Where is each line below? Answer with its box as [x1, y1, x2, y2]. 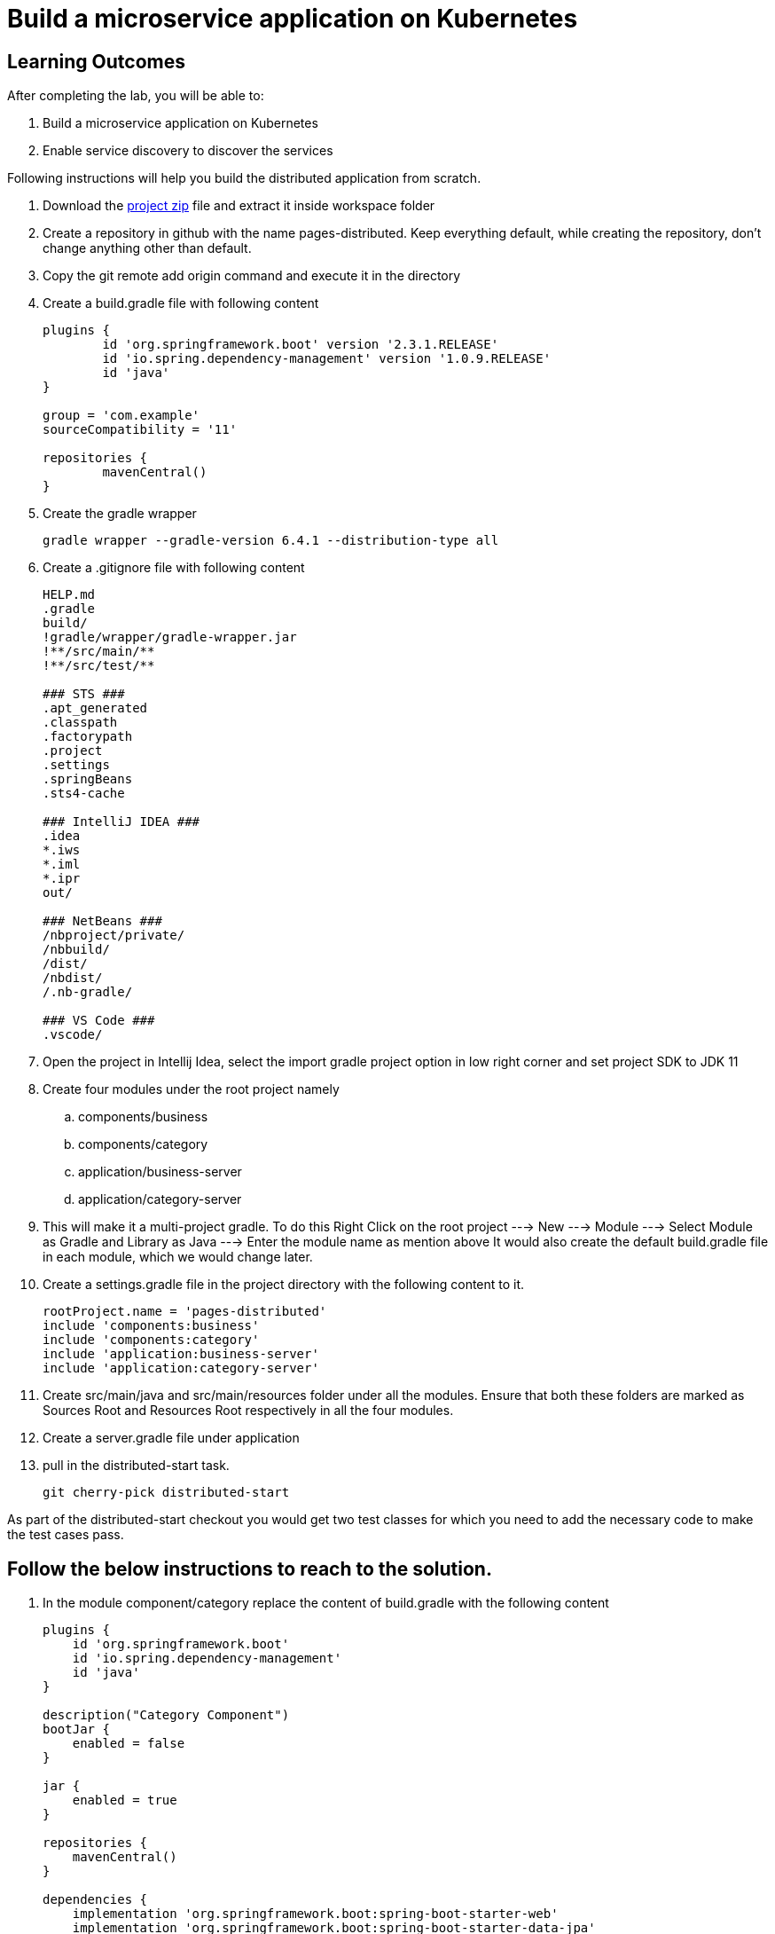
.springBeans [43, 772, 133, 787]
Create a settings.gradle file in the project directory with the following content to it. [43, 1277, 525, 1293]
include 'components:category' [43, 1333, 260, 1348]
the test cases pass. [7, 1527, 124, 1543]
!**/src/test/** [43, 658, 155, 673]
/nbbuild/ [43, 942, 110, 957]
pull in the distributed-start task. [43, 1458, 230, 1474]
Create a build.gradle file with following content [43, 295, 319, 311]
